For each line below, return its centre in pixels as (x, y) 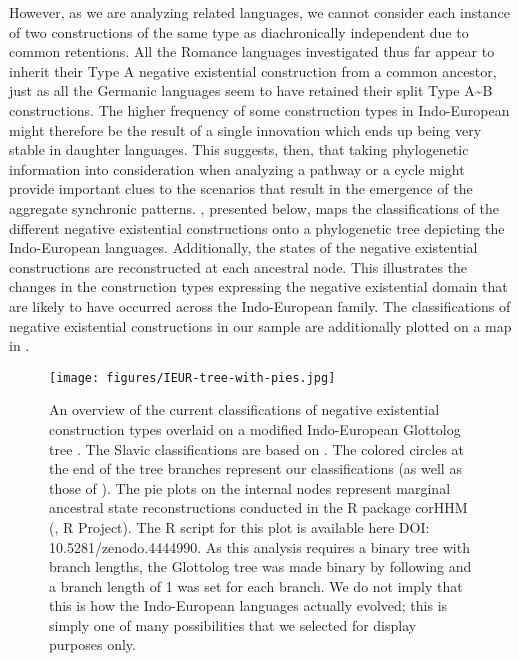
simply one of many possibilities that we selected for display (233, 624)
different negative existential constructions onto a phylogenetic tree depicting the (257, 227)
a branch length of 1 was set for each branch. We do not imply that (256, 585)
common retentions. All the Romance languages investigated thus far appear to (252, 51)
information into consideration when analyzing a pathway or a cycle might (237, 168)
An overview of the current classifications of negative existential (244, 409)
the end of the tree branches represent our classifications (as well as (255, 468)
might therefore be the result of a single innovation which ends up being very (245, 129)
